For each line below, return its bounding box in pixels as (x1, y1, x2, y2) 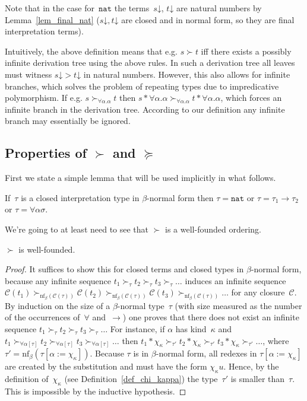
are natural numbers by (176, 2, 262, 14)
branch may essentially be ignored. (5, 114, 131, 127)
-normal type (117, 299, 164, 311)
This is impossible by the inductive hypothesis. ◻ (5, 384, 186, 397)
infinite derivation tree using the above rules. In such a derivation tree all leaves (5, 56, 295, 69)
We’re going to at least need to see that (5, 222, 149, 235)
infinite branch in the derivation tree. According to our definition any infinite (5, 103, 285, 115)
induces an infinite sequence (185, 274, 286, 287)
